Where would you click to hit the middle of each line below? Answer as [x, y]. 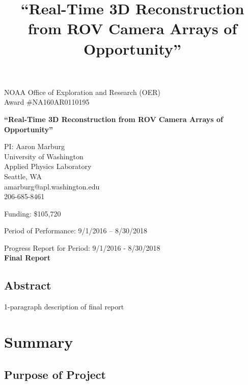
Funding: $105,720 [33, 213]
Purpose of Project [55, 374]
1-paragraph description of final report [64, 307]
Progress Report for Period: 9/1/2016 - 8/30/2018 [82, 247]
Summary [39, 342]
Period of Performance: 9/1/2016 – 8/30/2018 [76, 231]
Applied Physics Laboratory [48, 166]
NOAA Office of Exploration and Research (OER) [82, 92]
